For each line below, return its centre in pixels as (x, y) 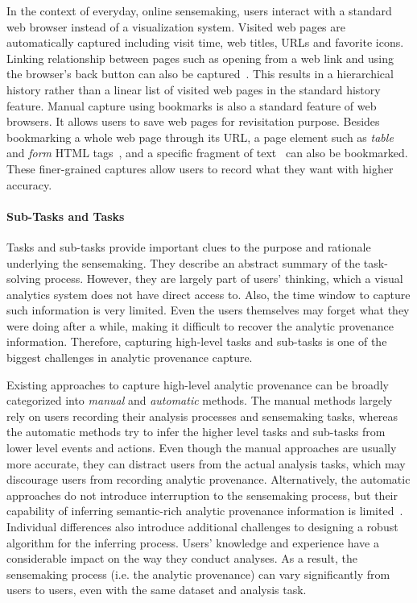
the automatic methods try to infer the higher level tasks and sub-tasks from (196, 432)
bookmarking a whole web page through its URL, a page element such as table (200, 137)
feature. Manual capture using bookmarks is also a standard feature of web (192, 105)
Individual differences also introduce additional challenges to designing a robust (202, 527)
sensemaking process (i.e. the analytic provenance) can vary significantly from (198, 574)
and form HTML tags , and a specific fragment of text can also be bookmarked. (207, 153)
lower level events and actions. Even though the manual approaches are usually (202, 448)
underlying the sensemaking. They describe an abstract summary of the (184, 262)
